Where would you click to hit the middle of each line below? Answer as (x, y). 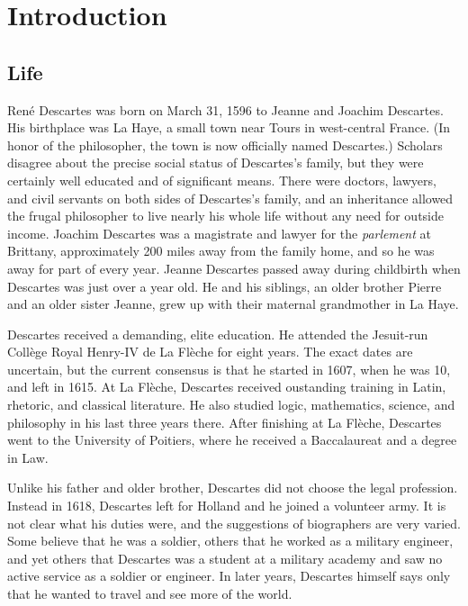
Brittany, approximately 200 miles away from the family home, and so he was (221, 251)
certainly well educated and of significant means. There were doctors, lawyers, (222, 180)
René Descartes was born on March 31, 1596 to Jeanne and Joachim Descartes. (225, 109)
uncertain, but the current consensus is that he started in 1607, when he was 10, (229, 369)
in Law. (28, 457)
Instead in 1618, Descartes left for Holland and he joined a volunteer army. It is (227, 506)
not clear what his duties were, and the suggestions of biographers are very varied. (234, 523)
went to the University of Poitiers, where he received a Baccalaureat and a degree (232, 440)
